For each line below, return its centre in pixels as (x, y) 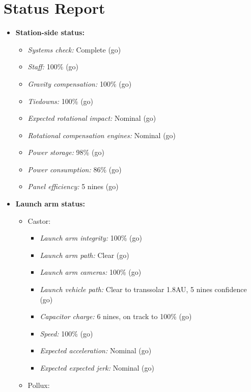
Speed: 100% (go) (66, 333)
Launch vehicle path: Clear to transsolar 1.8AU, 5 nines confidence (143, 289)
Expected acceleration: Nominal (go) (96, 350)
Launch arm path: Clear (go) (85, 255)
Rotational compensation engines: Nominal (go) (102, 135)
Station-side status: (50, 32)
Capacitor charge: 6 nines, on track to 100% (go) (116, 316)
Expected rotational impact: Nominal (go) (92, 118)
